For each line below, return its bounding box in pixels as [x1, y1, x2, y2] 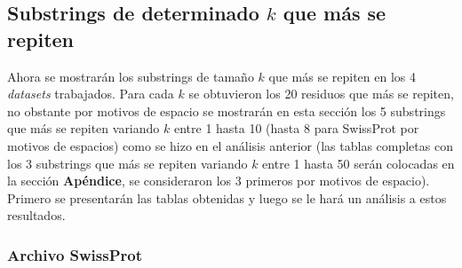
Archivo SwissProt [7, 243, 143, 265]
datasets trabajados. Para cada [7, 84, 174, 103]
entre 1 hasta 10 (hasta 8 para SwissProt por [173, 119, 419, 138]
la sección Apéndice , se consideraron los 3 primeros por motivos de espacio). [7, 171, 430, 190]
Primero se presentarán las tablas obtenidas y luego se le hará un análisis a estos [7, 188, 447, 207]
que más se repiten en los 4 [268, 67, 417, 85]
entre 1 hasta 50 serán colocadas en [262, 154, 455, 172]
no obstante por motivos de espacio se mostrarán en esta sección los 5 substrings [7, 101, 446, 120]
